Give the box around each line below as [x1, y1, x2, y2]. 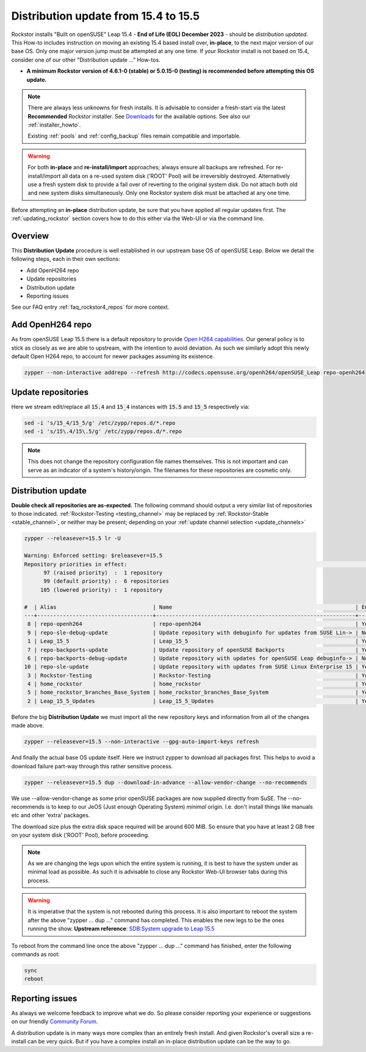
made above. [11, 722, 45, 729]
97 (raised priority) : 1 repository [43, 569, 163, 576]
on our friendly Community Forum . [11, 1018, 98, 1025]
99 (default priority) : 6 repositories [43, 578, 169, 585]
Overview [11, 231, 49, 241]
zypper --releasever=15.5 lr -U [24, 535, 121, 542]
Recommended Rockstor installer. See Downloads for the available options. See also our [27, 112, 251, 120]
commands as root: [11, 951, 60, 958]
